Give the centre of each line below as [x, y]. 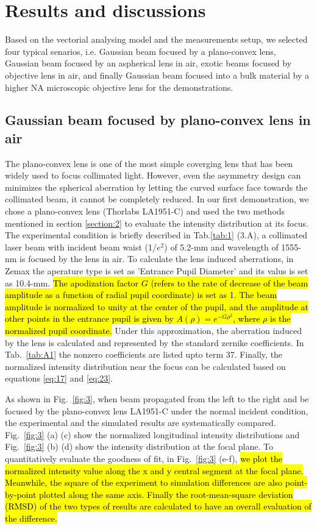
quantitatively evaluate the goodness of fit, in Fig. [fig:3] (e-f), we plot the [144, 458]
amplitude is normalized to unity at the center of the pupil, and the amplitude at [157, 306]
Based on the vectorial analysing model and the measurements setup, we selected [156, 39]
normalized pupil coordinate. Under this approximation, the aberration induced [153, 330]
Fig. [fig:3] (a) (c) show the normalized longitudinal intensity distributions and [152, 434]
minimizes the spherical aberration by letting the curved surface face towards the [156, 187]
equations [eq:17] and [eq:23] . [59, 378]
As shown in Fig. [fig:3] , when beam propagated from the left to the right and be [157, 398]
